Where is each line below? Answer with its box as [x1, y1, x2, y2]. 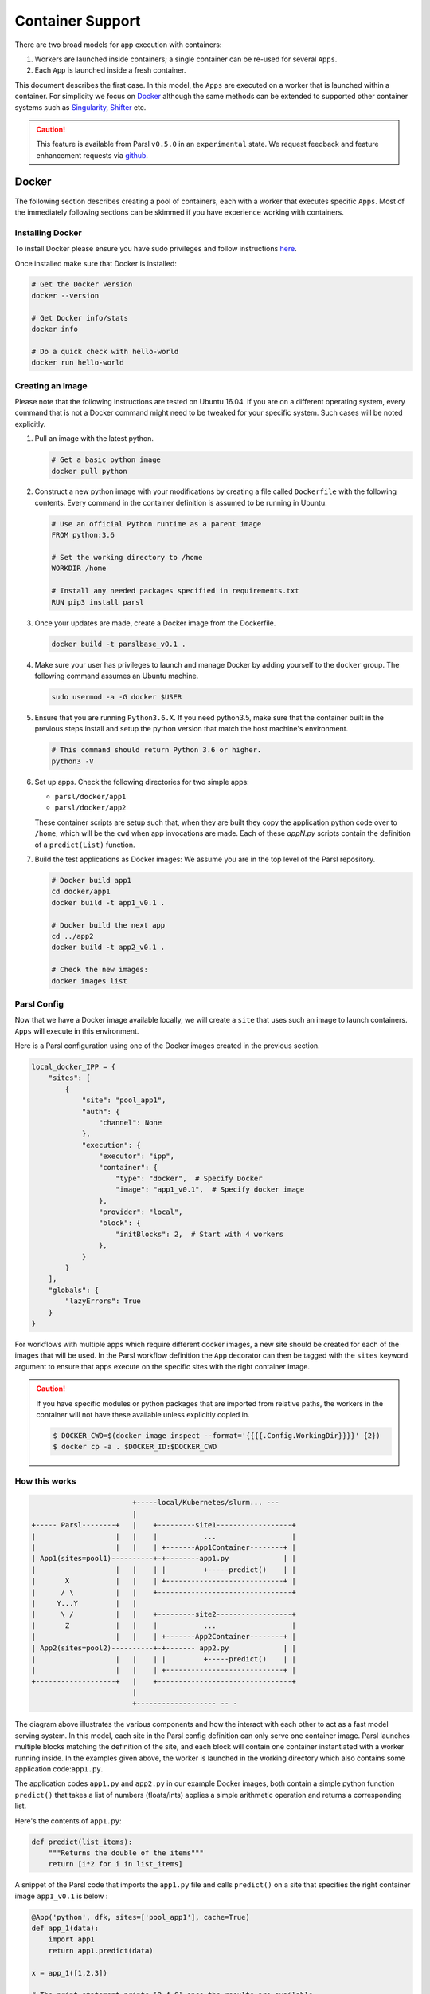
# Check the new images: [51, 965, 149, 975]
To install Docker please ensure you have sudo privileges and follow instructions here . [14, 244, 298, 254]
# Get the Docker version [31, 280, 133, 289]
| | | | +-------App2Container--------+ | [31, 1632, 296, 1641]
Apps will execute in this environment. [14, 1026, 139, 1036]
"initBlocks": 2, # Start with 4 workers [115, 1229, 284, 1239]
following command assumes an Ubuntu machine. [34, 671, 199, 680]
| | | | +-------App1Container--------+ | [31, 1543, 296, 1551]
